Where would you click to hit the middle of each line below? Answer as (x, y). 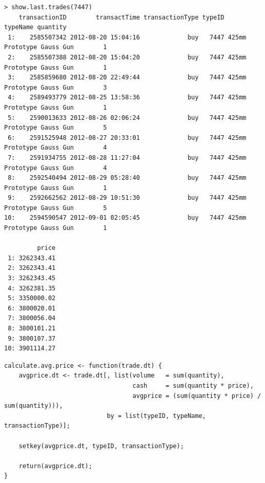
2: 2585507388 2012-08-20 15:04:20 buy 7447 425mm (127, 57)
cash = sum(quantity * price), (193, 385)
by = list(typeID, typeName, (156, 416)
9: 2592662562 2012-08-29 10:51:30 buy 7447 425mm (127, 198)
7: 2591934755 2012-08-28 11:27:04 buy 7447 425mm (127, 157)
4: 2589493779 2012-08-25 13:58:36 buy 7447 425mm (127, 98)
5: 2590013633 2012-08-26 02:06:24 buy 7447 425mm (127, 118)
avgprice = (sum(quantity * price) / (197, 396)
